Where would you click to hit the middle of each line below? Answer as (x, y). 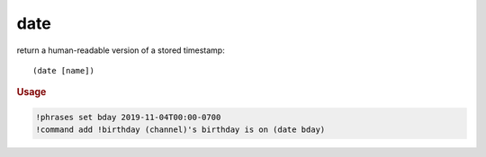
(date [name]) (63, 70)
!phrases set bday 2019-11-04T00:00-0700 (128, 117)
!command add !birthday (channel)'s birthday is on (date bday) (180, 130)
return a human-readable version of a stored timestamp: (121, 50)
